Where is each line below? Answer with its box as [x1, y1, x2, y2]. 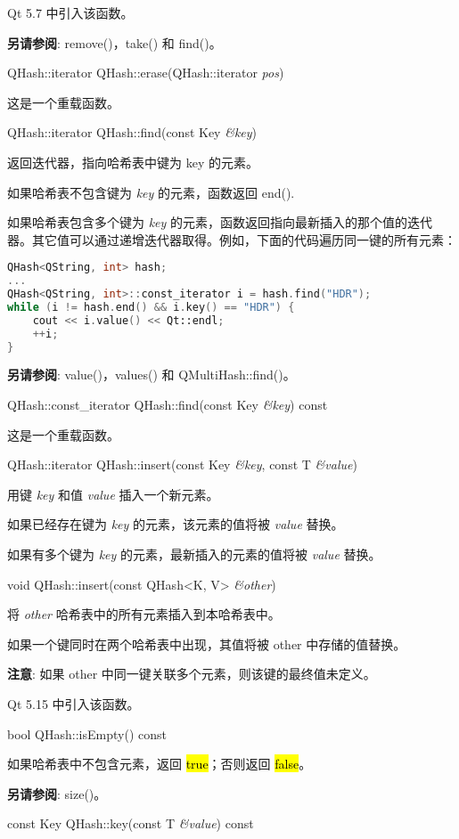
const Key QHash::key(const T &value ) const [7, 814, 254, 833]
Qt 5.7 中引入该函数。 [7, 4, 134, 21]
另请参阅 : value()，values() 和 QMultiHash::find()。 [7, 365, 296, 384]
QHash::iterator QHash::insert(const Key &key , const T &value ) [7, 455, 357, 474]
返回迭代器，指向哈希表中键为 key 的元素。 [7, 152, 258, 171]
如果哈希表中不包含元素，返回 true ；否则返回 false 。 [7, 754, 312, 773]
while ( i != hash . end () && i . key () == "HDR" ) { [7, 300, 295, 314]
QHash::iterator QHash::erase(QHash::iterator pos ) [7, 63, 284, 82]
